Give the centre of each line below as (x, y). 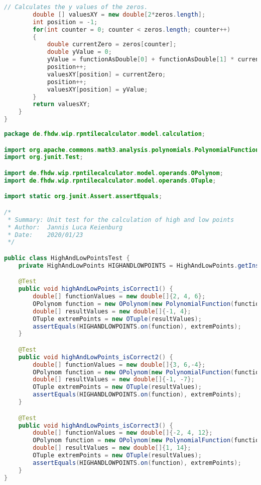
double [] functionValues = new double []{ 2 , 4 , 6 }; (119, 297)
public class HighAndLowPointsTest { (67, 258)
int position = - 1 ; (65, 22)
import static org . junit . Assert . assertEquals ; (83, 196)
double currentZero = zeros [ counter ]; (112, 45)
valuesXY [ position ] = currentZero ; (106, 74)
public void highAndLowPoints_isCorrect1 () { (96, 289)
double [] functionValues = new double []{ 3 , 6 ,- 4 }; (119, 365)
